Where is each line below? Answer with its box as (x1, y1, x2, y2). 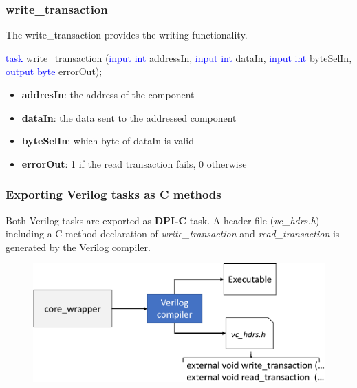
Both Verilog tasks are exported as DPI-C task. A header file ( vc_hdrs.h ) (6, 213, 320, 227)
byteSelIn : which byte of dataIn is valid (21, 133, 194, 148)
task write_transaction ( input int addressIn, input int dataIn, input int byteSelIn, (6, 50, 352, 65)
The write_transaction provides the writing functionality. (6, 28, 248, 42)
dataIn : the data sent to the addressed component (21, 110, 237, 125)
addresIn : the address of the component (21, 87, 195, 101)
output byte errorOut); (6, 64, 102, 78)
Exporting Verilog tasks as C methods (6, 186, 221, 203)
